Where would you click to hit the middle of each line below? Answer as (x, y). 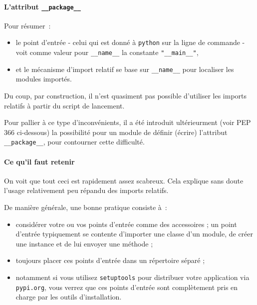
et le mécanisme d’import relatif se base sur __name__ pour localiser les (125, 69)
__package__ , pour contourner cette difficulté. (74, 142)
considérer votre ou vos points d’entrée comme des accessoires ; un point (126, 224)
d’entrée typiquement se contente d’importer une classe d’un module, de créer (134, 234)
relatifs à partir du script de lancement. (64, 105)
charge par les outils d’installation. (69, 297)
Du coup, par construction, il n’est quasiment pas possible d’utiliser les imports (126, 96)
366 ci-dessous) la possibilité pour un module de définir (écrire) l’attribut (116, 132)
